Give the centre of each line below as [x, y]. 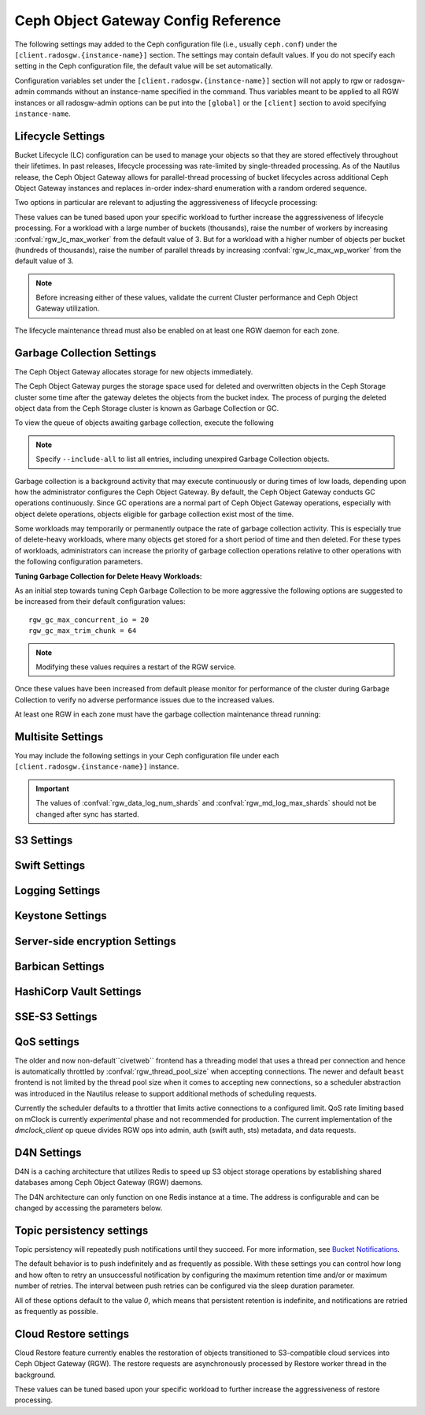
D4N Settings [48, 1152]
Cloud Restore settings [72, 1333]
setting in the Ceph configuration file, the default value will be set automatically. [144, 66]
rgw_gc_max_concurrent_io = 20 [89, 620]
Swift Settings [50, 866]
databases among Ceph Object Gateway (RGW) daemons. [109, 1182]
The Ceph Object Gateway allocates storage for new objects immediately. [134, 371]
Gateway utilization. [68, 308]
